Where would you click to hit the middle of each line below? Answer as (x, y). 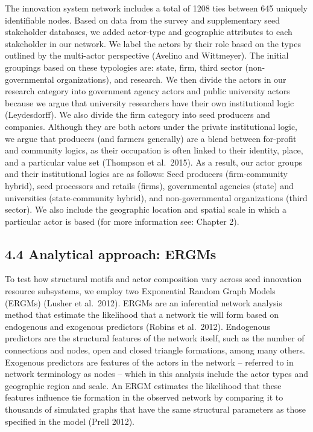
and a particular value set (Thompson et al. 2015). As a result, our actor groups (153, 162)
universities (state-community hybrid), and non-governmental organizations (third (156, 197)
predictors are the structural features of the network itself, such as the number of (155, 338)
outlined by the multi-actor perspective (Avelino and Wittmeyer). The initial (147, 55)
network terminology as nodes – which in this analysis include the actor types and (157, 374)
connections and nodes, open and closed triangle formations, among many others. (155, 350)
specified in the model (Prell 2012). (70, 421)
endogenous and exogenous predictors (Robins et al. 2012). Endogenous (138, 326)
